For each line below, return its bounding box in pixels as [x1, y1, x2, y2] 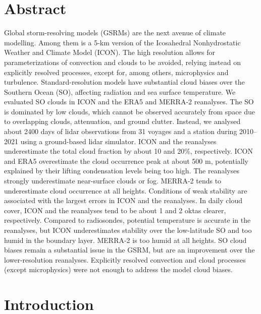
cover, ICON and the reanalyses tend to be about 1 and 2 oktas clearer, [4, 205, 226, 215]
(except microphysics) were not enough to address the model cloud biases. [4, 264, 233, 275]
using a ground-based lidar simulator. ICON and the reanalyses [20, 136, 217, 146]
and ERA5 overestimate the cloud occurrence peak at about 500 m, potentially [4, 155, 248, 166]
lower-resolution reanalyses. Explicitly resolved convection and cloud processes [4, 254, 246, 265]
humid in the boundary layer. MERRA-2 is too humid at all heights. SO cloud [4, 234, 247, 245]
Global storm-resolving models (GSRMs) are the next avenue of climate [4, 27, 226, 38]
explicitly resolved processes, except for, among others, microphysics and [4, 67, 229, 77]
